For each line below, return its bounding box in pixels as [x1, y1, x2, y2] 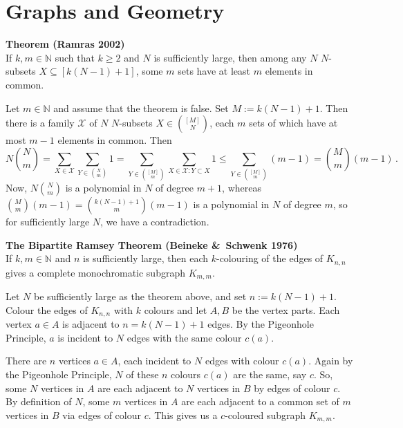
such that [55, 50, 95, 64]
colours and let [144, 302, 207, 317]
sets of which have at [249, 115, 338, 130]
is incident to [57, 330, 113, 344]
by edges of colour [254, 380, 330, 395]
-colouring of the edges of [216, 251, 324, 266]
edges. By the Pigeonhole [207, 317, 314, 331]
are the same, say [233, 366, 307, 381]
